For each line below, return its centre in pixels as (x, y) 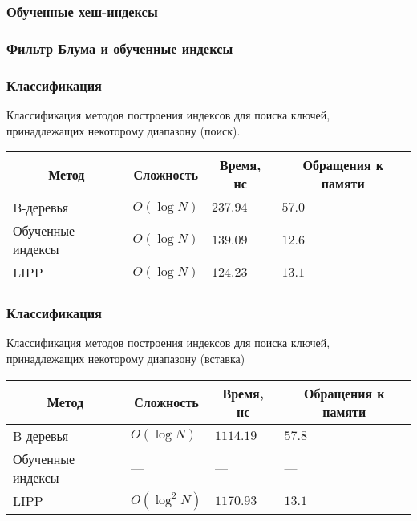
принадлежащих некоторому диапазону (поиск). (123, 130)
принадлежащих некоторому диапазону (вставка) (126, 358)
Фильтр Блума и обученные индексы (120, 48)
